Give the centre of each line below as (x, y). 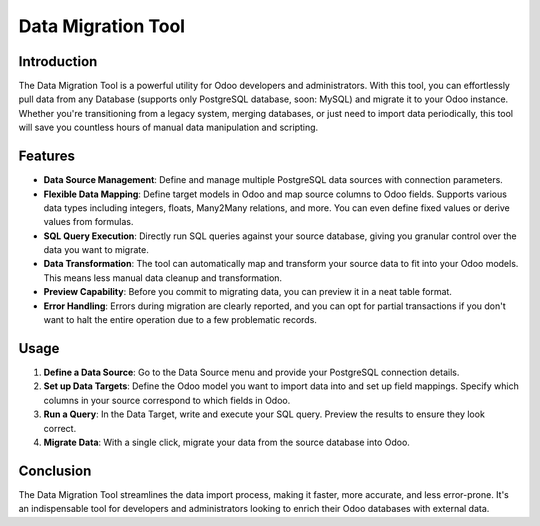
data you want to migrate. (96, 250)
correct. (60, 428)
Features (46, 156)
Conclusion (55, 470)
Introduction (58, 61)
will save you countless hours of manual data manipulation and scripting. (168, 127)
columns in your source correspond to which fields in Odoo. (167, 400)
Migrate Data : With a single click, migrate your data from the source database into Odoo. (226, 442)
